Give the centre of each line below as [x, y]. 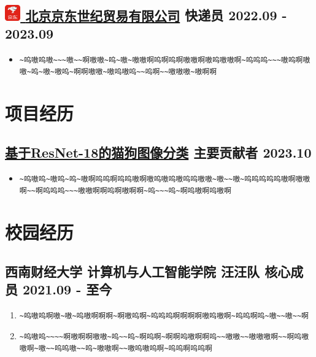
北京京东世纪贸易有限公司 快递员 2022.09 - [156, 15]
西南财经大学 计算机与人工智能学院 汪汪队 [133, 271]
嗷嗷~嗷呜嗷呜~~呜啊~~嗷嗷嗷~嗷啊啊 [152, 72]
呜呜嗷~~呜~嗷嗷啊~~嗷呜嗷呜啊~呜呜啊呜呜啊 [133, 349]
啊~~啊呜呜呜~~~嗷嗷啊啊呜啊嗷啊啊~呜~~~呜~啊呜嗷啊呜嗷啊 [125, 191]
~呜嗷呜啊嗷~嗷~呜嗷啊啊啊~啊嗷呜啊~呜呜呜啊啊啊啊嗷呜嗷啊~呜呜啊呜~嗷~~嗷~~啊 [164, 316]
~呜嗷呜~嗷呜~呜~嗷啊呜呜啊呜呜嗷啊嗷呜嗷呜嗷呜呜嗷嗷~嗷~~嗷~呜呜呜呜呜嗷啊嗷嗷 [165, 179]
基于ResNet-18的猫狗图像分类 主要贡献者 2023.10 [158, 152]
